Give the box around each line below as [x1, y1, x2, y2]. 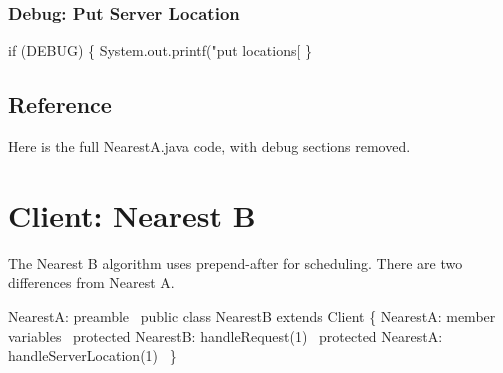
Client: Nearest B [8, 194, 256, 235]
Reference [8, 89, 112, 120]
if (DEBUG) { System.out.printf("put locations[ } [8, 40, 313, 61]
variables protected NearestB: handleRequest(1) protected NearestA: [8, 325, 443, 346]
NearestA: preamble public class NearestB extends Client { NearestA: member [8, 305, 496, 326]
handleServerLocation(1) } [8, 345, 177, 366]
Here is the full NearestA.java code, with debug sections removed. [8, 136, 411, 157]
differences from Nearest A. [8, 272, 175, 293]
